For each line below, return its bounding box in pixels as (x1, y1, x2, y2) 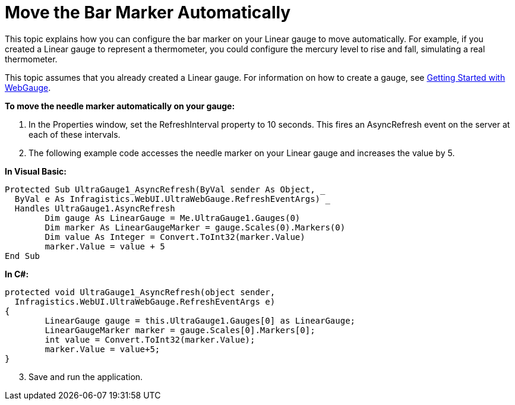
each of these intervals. (29, 129, 121, 140)
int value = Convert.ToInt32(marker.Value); (45, 334, 255, 344)
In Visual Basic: (5, 166, 67, 176)
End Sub (5, 251, 40, 261)
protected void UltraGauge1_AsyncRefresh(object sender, (5, 287, 276, 297)
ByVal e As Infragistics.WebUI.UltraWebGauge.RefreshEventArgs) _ (14, 194, 330, 204)
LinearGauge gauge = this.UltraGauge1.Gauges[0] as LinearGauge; (45, 315, 356, 325)
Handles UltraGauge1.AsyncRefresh (14, 203, 175, 213)
